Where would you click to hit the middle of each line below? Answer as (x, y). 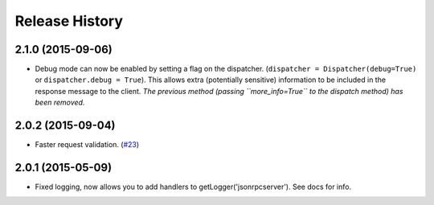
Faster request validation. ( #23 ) (87, 145)
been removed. (60, 102)
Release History (69, 21)
